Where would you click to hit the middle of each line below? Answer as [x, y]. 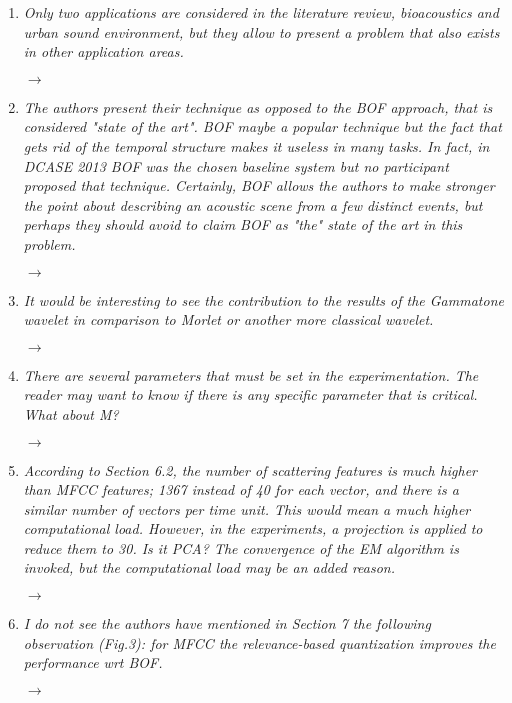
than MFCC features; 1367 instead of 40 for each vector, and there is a [241, 489]
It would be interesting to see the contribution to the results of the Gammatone [263, 299]
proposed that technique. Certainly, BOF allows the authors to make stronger [259, 185]
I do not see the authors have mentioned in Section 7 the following [227, 623]
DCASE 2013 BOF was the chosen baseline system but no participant [236, 165]
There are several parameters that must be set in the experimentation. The [251, 374]
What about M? [71, 413]
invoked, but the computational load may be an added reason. [209, 567]
